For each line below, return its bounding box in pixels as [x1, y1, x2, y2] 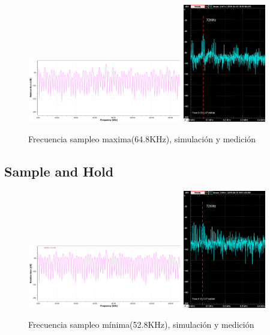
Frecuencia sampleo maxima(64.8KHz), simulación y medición [28, 132, 256, 145]
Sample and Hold [4, 161, 114, 180]
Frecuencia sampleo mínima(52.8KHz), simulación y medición [28, 318, 254, 331]
